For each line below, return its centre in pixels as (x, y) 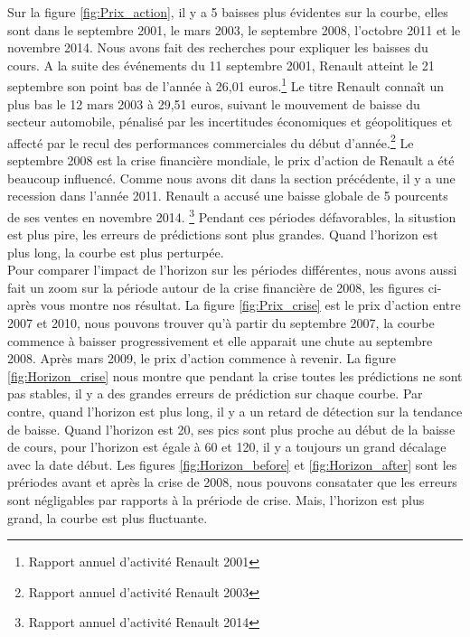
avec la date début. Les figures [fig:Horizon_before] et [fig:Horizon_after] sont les (232, 464)
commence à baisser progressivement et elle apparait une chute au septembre (220, 340)
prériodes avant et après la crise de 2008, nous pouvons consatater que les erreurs (232, 482)
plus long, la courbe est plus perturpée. (116, 252)
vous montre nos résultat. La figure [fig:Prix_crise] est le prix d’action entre (250, 305)
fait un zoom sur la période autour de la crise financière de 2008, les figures (216, 287)
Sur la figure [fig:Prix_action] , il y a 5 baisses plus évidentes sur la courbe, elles (228, 12)
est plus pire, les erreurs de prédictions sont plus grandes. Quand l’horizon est (223, 234)
